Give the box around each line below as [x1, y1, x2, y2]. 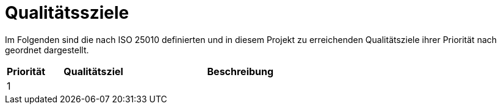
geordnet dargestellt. [5, 44, 89, 55]
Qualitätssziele [5, 2, 129, 23]
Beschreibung [207, 65, 274, 78]
